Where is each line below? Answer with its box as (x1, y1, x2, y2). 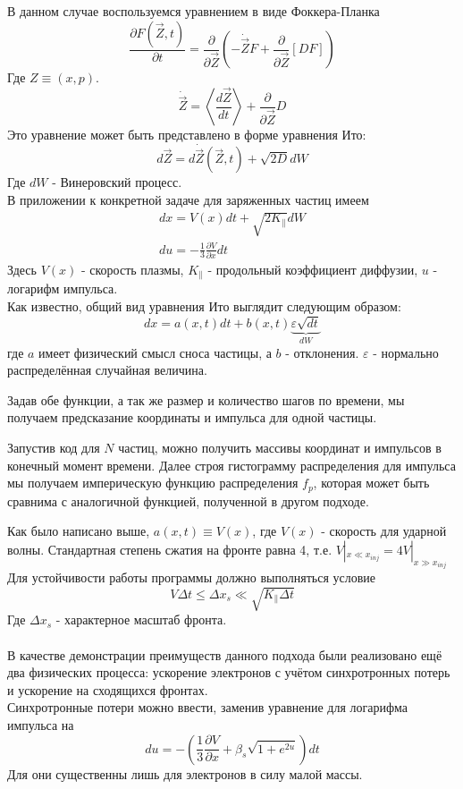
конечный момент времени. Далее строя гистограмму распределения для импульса (7, 455, 456, 474)
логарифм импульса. (7, 279, 118, 298)
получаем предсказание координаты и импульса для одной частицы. (7, 408, 377, 427)
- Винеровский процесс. (52, 173, 182, 191)
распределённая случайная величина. (7, 361, 207, 379)
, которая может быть (313, 473, 430, 492)
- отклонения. (285, 343, 359, 361)
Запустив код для (7, 437, 100, 456)
